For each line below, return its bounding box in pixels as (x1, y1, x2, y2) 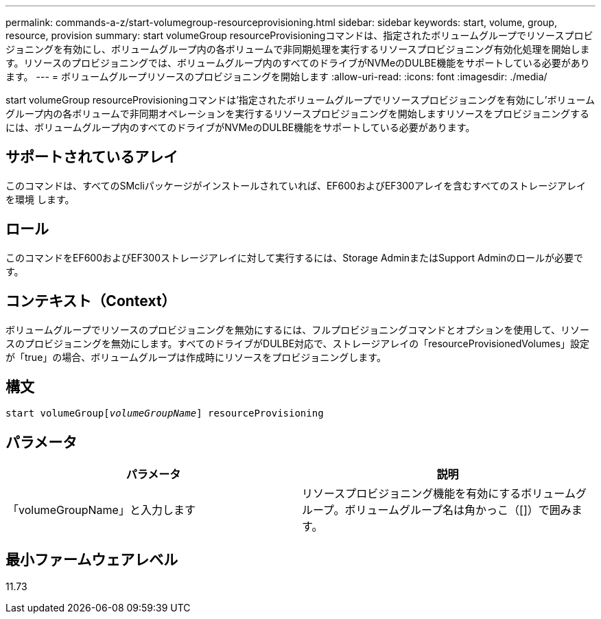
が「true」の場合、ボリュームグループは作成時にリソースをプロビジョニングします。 (5, 351, 386, 363)
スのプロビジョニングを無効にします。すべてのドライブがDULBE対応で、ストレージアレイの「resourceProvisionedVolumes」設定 (5, 337, 590, 349)
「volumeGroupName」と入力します (8, 503, 196, 517)
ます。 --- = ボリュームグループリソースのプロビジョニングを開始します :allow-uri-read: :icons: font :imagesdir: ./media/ (5, 71, 547, 82)
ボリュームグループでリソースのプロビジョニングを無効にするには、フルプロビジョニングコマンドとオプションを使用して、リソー (5, 323, 590, 336)
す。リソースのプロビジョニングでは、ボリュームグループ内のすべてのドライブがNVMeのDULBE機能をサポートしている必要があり (5, 57, 590, 69)
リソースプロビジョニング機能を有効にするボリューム (302, 487, 576, 501)
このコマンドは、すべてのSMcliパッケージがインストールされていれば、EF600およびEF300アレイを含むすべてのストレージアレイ (5, 179, 587, 191)
